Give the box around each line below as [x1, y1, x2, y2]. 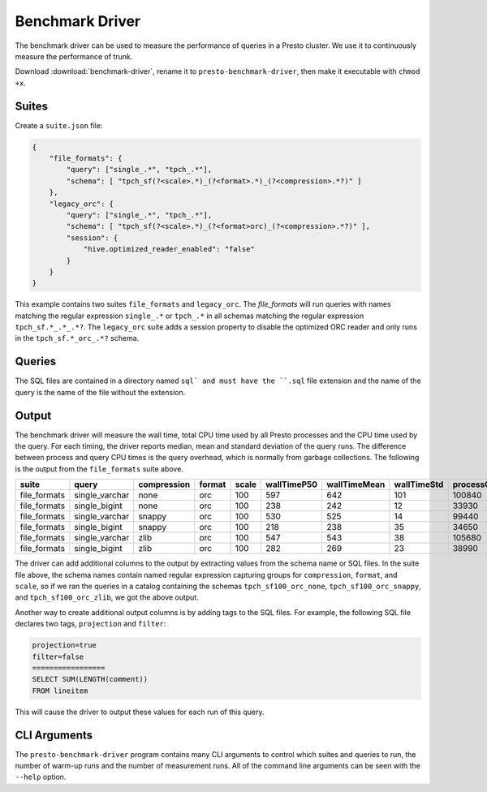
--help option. [15, 772, 67, 782]
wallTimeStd [394, 479, 444, 490]
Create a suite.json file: [15, 120, 103, 130]
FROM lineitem [32, 686, 88, 695]
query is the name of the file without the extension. [15, 387, 186, 397]
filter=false [32, 652, 84, 661]
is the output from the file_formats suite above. [15, 463, 184, 474]
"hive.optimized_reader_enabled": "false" [83, 244, 255, 254]
